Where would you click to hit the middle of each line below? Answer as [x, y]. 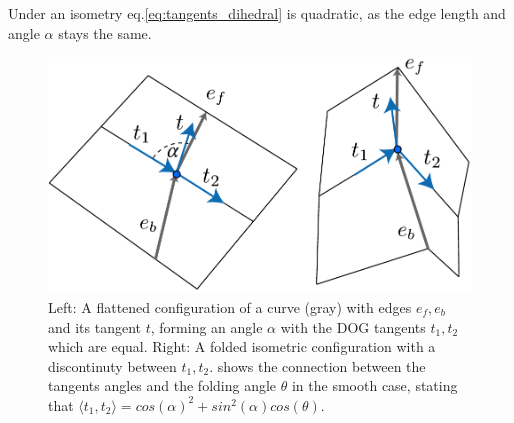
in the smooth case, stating [374, 385]
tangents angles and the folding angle [162, 385]
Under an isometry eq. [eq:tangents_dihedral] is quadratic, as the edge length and [257, 13]
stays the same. [105, 32]
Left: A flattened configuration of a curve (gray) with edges [230, 306]
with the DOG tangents [353, 326]
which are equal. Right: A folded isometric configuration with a [242, 346]
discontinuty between [112, 365]
